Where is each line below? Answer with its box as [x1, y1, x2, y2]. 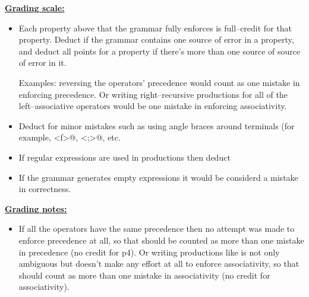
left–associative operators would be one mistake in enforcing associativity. [18, 100, 287, 112]
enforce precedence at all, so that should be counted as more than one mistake [18, 234, 304, 246]
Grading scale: [5, 2, 65, 14]
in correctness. [18, 183, 71, 195]
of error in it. [18, 56, 67, 69]
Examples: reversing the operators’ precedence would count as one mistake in [18, 76, 300, 88]
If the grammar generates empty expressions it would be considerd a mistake [18, 171, 298, 183]
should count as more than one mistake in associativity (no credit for [18, 269, 270, 281]
